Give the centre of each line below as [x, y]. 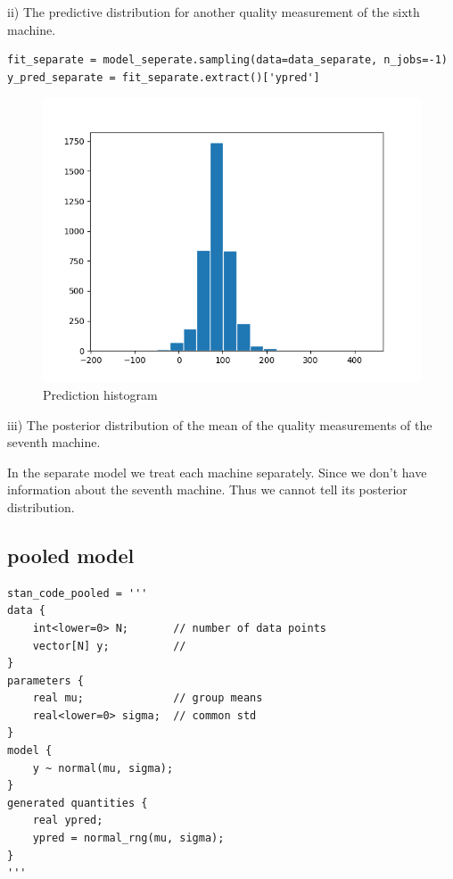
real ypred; [68, 821]
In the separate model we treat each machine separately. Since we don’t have [217, 472]
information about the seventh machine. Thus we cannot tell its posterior [207, 489]
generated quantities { [78, 803]
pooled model [71, 555]
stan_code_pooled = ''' [78, 593]
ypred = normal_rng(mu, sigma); [128, 838]
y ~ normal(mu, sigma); [103, 768]
